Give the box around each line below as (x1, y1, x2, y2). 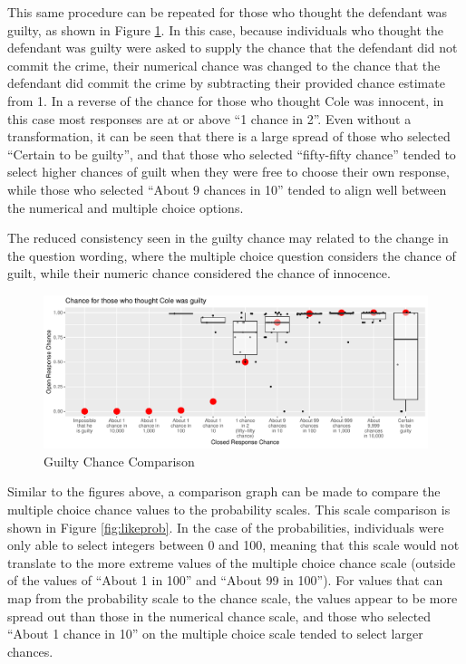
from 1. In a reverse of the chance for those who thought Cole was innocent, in (7, 91, 444, 110)
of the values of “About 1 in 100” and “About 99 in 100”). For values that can (7, 571, 443, 590)
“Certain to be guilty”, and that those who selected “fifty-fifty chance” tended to (7, 144, 456, 163)
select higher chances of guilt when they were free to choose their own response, (7, 162, 450, 181)
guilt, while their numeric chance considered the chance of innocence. (7, 264, 391, 283)
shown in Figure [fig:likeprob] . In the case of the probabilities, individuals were (7, 517, 444, 536)
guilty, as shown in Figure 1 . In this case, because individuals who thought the (7, 20, 444, 39)
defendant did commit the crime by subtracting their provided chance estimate (7, 73, 445, 92)
